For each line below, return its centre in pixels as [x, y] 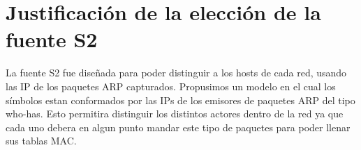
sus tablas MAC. [41, 141]
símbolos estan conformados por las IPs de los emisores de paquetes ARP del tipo [180, 100]
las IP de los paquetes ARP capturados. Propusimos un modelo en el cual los [171, 86]
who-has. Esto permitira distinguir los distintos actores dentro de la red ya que [175, 114]
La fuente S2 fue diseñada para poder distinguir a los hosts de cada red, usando [176, 73]
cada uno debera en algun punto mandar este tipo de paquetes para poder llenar [178, 127]
